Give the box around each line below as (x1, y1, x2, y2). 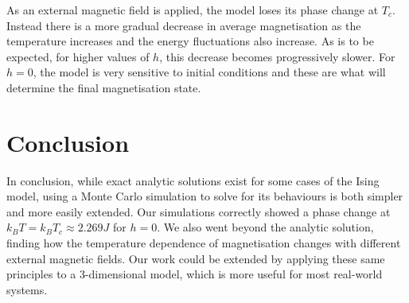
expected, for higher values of (6, 48, 150, 64)
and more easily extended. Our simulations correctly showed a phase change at (6, 203, 391, 219)
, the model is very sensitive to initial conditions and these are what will (33, 64, 386, 80)
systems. (6, 281, 48, 297)
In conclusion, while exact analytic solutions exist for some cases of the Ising (6, 172, 380, 188)
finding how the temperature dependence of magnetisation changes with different (6, 235, 401, 251)
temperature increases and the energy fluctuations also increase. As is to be (6, 33, 374, 49)
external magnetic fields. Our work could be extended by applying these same (6, 250, 385, 266)
